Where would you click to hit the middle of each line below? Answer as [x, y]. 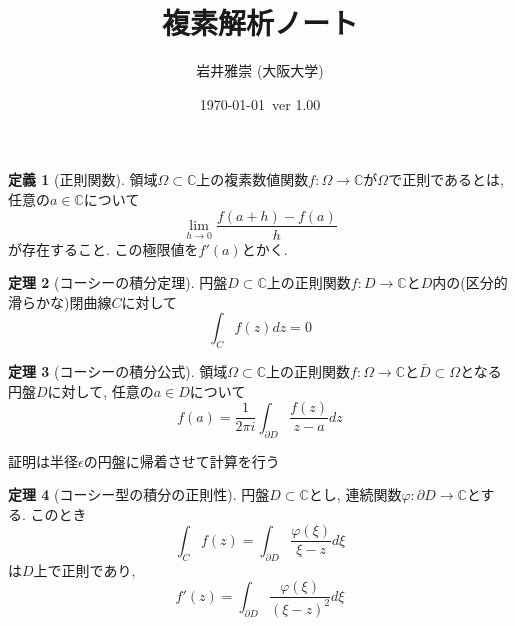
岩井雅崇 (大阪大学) [260, 70]
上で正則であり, [84, 569]
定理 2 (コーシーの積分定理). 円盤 [118, 282]
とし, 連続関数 [355, 494]
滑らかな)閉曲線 [60, 301]
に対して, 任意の [100, 390]
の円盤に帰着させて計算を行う [181, 460]
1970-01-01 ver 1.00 [260, 103]
